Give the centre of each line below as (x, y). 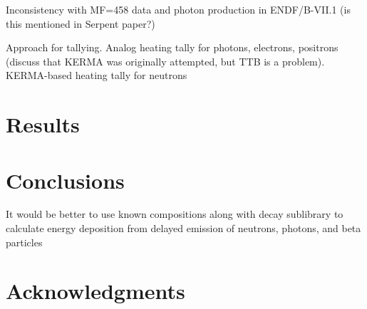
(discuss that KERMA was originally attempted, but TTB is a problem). (165, 61)
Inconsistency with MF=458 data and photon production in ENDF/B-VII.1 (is (178, 9)
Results (43, 124)
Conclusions (65, 180)
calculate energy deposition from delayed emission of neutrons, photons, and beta (183, 228)
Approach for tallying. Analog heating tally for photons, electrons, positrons (172, 47)
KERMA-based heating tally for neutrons (97, 75)
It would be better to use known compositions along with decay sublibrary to (175, 214)
